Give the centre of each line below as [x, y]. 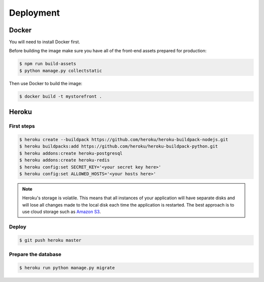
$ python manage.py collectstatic [61, 70]
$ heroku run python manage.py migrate [67, 268]
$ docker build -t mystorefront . [61, 96]
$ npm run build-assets [48, 64]
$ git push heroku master [50, 240]
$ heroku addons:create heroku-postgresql [71, 153]
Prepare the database [35, 254]
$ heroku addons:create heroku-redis [65, 160]
